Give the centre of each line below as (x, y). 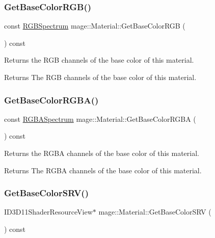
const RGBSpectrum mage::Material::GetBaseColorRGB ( (95, 26)
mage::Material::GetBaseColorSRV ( (155, 212)
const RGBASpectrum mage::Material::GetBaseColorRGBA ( (100, 118)
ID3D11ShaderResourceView (48, 212)
